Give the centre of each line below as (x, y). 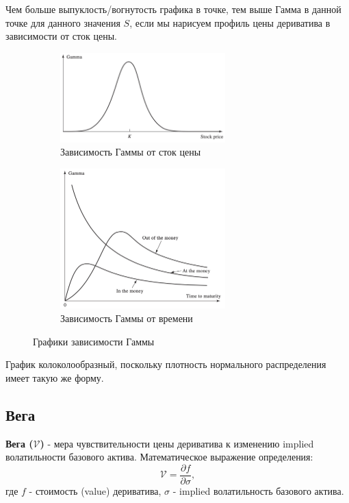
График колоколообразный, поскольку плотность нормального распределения (166, 364)
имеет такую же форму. (55, 377)
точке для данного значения (63, 22)
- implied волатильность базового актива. (258, 490)
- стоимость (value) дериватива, (95, 490)
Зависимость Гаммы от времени (127, 318)
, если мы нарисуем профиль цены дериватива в (230, 22)
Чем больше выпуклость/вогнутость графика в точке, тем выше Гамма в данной (173, 9)
